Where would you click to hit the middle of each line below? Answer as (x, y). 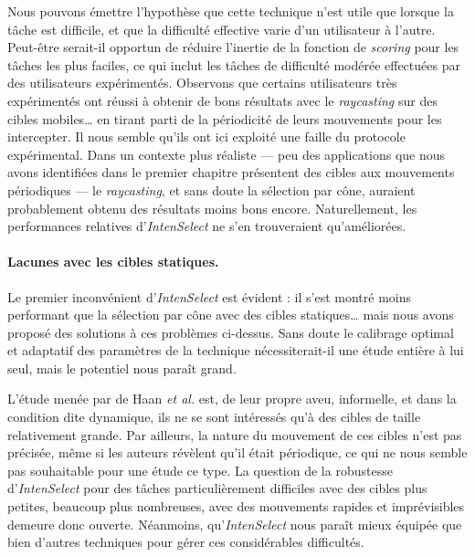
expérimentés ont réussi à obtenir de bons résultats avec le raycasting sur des (222, 100)
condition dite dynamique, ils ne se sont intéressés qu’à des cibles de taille (214, 417)
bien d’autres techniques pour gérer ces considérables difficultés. (186, 542)
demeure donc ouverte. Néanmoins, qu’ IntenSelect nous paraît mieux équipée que (235, 524)
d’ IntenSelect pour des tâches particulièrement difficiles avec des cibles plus (217, 488)
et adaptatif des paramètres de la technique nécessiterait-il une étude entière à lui (236, 350)
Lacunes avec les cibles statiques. (113, 262)
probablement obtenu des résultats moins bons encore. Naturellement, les (212, 208)
